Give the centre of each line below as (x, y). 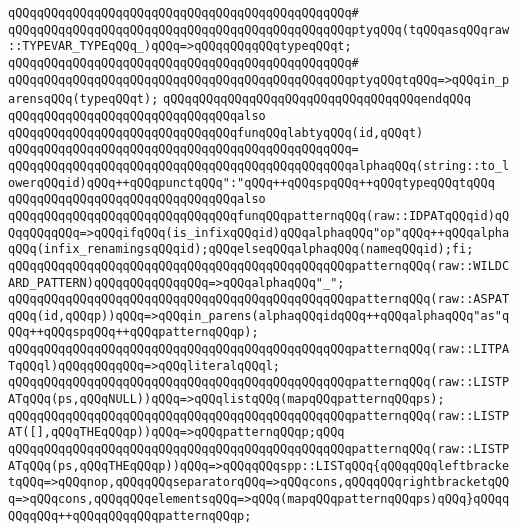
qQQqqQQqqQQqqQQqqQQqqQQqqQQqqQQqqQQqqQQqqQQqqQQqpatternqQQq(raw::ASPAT (259, 299)
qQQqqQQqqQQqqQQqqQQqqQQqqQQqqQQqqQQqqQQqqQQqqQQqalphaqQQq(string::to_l (259, 165)
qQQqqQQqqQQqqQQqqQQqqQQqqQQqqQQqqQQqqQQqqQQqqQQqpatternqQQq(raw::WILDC (259, 265)
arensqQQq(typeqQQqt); (83, 99)
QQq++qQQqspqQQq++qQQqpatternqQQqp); (133, 332)
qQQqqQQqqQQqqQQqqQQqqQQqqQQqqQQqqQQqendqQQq (317, 99)
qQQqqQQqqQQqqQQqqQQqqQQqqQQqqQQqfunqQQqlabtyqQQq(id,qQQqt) (216, 132)
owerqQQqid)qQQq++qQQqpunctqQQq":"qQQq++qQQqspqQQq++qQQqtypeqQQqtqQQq (251, 182)
